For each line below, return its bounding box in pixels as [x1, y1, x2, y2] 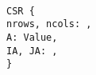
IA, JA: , [6, 45, 58, 57]
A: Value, [6, 31, 58, 43]
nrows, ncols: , [6, 18, 92, 30]
